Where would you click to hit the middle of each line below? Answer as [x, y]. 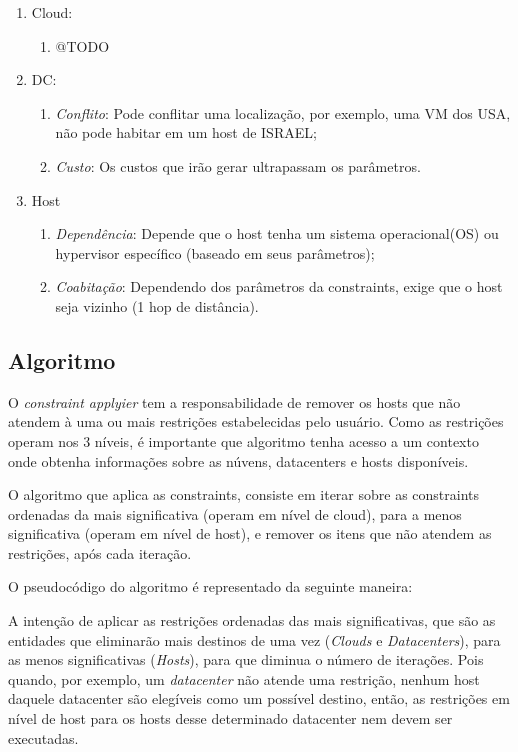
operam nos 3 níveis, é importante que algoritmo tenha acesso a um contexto [243, 440]
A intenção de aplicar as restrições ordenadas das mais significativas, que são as [252, 620]
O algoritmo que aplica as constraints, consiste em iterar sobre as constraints [244, 494]
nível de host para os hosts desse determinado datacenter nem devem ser [230, 718]
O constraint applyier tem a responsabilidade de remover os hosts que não [234, 401]
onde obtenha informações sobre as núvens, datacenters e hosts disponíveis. [238, 460]
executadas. [43, 737]
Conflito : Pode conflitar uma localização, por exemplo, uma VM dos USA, [283, 112]
